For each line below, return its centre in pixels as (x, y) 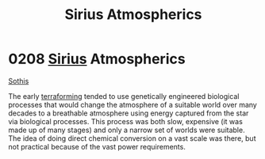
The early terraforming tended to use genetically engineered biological (124, 96)
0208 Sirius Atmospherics (97, 59)
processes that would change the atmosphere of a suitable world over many (133, 104)
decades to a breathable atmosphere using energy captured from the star (129, 113)
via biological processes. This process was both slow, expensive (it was (126, 121)
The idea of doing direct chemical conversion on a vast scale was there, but (132, 138)
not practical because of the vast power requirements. (97, 146)
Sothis (19, 81)
